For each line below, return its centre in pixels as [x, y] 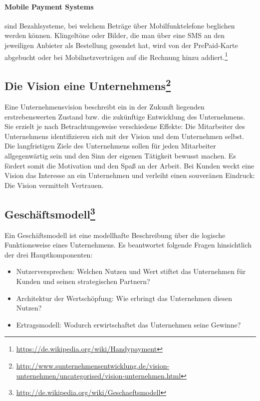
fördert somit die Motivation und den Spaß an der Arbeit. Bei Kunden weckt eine [130, 165]
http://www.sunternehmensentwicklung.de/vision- [93, 365]
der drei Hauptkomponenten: [49, 254]
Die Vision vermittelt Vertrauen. [54, 185]
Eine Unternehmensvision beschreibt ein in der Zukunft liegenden [105, 107]
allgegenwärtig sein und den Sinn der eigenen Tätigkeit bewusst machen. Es [120, 155]
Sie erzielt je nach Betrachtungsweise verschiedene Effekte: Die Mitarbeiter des [125, 126]
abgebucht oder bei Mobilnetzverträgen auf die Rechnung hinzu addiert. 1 [116, 56]
